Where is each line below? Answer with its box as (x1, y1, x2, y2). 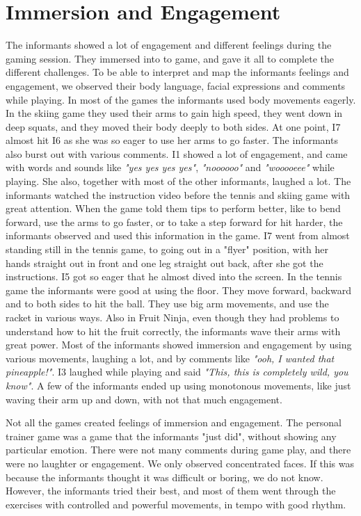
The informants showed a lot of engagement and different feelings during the (6, 38, 332, 52)
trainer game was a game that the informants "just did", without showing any (6, 428, 337, 443)
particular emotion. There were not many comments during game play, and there (6, 442, 351, 457)
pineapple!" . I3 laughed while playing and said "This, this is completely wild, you (6, 364, 348, 379)
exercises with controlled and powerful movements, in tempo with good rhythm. (6, 497, 346, 511)
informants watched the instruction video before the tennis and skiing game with (6, 187, 351, 202)
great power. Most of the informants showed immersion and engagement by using (6, 337, 352, 352)
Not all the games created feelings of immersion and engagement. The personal (6, 415, 342, 430)
